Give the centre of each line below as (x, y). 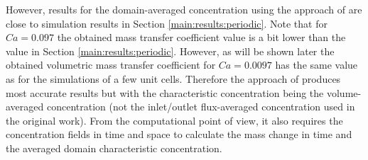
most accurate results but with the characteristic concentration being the (165, 92)
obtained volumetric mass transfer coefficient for (111, 65)
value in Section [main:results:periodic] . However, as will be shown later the (170, 51)
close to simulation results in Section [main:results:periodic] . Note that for (167, 23)
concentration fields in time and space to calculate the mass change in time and (179, 134)
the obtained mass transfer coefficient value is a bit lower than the (201, 37)
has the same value (316, 65)
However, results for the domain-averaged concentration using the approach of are (184, 9)
